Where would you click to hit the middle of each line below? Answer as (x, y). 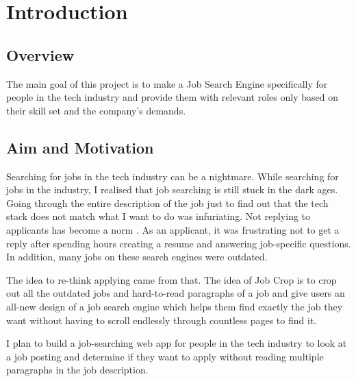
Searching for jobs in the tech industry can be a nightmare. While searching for (173, 176)
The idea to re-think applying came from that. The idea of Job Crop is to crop (171, 279)
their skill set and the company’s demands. (96, 110)
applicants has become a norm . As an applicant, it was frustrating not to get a (173, 229)
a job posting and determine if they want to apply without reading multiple (165, 356)
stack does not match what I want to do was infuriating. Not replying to (158, 216)
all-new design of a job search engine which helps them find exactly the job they (175, 306)
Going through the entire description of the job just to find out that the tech (167, 202)
